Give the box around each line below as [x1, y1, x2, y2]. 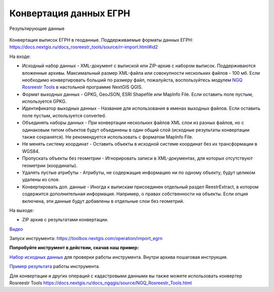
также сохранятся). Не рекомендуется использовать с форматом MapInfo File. [22, 134, 194, 140]
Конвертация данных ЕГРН [9, 8, 130, 19]
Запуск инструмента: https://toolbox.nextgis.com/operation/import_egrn [9, 236, 163, 242]
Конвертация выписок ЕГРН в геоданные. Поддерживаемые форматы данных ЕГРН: [9, 37, 193, 43]
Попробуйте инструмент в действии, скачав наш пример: [9, 245, 139, 251]
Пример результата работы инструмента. [9, 264, 100, 270]
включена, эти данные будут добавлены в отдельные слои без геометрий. [22, 198, 185, 204]
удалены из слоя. [22, 177, 60, 183]
